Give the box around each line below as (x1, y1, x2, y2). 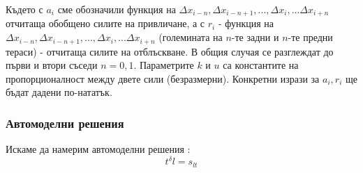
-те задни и (231, 30, 279, 44)
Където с (6, 2, 43, 16)
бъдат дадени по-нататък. (6, 85, 112, 99)
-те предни (288, 30, 333, 44)
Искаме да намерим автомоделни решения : (6, 142, 191, 156)
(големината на (158, 30, 223, 44)
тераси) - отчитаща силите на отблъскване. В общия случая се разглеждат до (6, 44, 334, 58)
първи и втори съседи (6, 58, 98, 72)
